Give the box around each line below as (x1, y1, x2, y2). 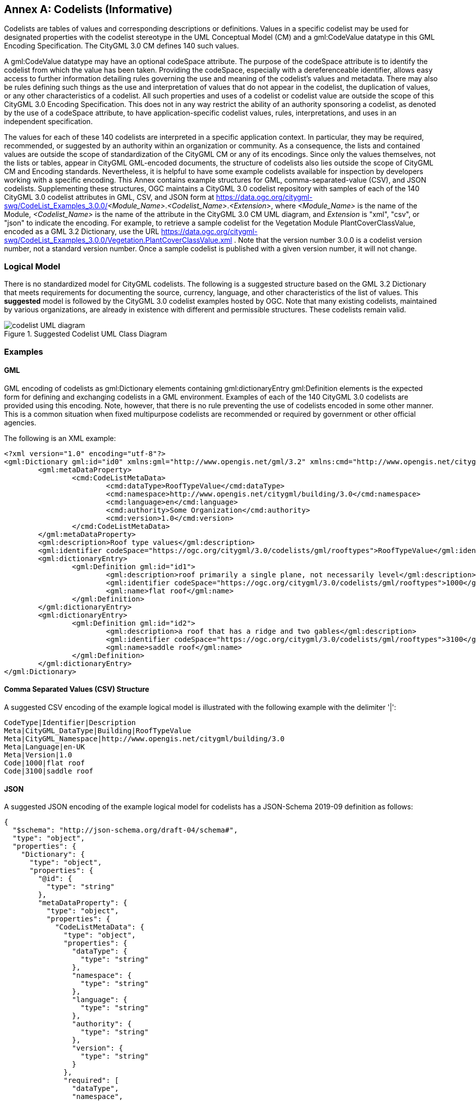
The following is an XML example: (4, 433, 116, 443)
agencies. (4, 418, 36, 427)
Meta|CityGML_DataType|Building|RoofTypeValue (4, 726, 191, 735)
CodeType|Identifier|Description (4, 718, 136, 727)
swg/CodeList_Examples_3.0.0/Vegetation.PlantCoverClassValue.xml (4, 236, 232, 245)
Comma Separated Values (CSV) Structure (4, 685, 149, 694)
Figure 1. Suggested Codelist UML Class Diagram (4, 329, 167, 339)
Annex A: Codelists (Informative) (4, 3, 172, 16)
